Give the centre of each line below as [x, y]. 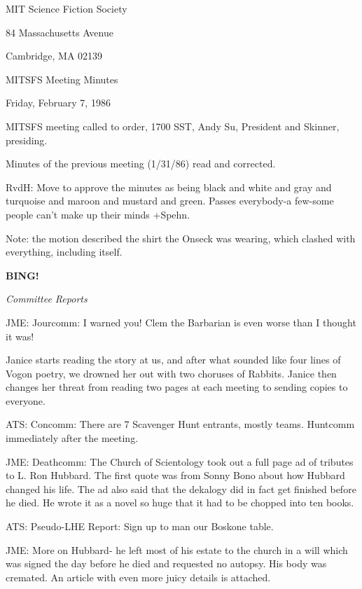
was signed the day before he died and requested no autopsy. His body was [166, 563]
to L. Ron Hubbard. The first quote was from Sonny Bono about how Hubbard [175, 475]
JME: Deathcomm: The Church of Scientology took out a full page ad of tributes [180, 461]
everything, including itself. [64, 252]
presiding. [27, 140]
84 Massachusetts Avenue [60, 32]
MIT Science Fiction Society [67, 8]
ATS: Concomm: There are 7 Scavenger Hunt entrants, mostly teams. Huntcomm [180, 424]
